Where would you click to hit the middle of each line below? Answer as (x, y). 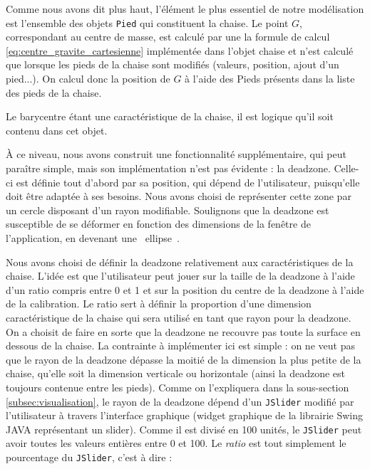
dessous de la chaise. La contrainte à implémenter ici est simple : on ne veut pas (180, 346)
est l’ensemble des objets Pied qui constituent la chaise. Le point (147, 22)
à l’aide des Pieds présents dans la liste (270, 79)
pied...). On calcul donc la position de (88, 79)
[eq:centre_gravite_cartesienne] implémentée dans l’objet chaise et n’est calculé (180, 50)
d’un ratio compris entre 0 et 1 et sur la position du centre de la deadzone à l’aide (185, 289)
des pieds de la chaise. (54, 92)
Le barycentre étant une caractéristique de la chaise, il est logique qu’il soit (170, 116)
